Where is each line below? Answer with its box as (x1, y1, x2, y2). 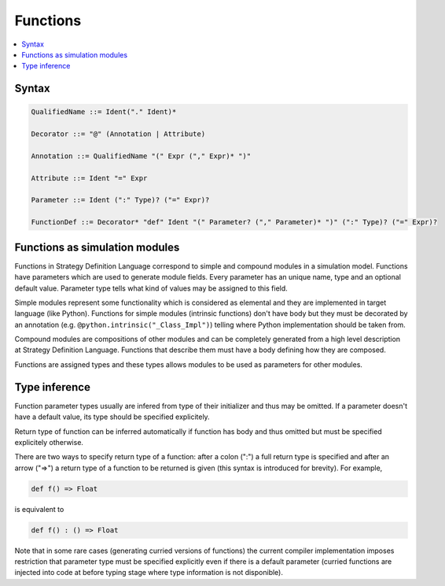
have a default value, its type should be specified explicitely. (14, 412, 210, 421)
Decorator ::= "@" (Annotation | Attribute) (31, 130, 206, 139)
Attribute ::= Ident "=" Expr (31, 173, 148, 183)
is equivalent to (14, 504, 64, 514)
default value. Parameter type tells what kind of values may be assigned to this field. (14, 284, 289, 293)
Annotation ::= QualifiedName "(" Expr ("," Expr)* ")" (31, 151, 252, 161)
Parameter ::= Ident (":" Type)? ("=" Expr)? (31, 195, 210, 205)
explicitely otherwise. (14, 437, 84, 447)
